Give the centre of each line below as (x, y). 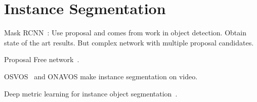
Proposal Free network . (42, 59)
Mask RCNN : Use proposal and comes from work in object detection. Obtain (125, 33)
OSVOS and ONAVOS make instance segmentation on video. (101, 76)
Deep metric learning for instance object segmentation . (91, 93)
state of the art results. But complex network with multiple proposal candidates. (129, 42)
